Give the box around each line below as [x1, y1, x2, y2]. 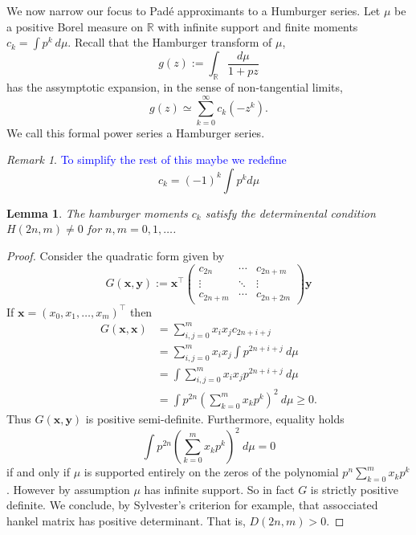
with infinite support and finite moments [157, 18, 358, 35]
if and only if [6, 464, 70, 480]
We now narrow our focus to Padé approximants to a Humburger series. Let [6, 2, 381, 18]
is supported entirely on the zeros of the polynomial [84, 464, 339, 480]
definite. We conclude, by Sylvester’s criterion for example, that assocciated [6, 496, 378, 513]
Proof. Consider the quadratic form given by [6, 247, 225, 264]
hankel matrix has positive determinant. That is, [6, 513, 246, 529]
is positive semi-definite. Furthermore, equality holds [85, 410, 345, 427]
